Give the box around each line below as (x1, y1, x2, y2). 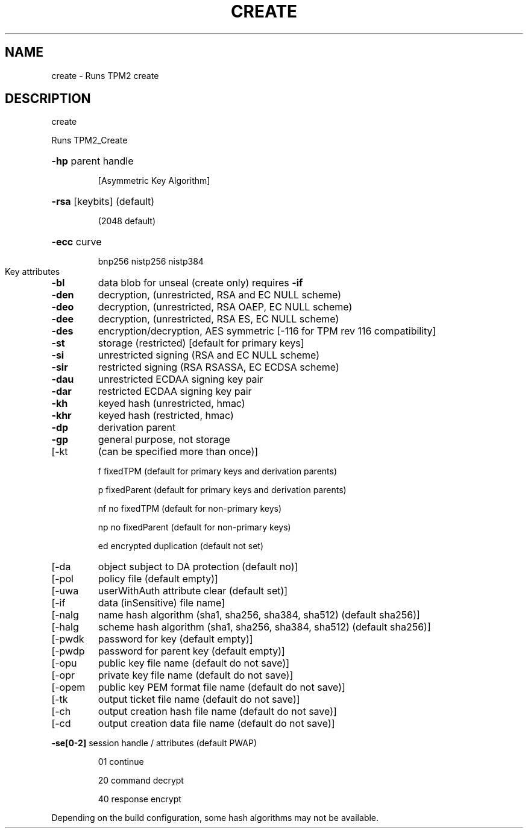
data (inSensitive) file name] (98, 597, 225, 609)
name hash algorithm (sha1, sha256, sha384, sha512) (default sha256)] (98, 609, 420, 621)
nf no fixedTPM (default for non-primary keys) (98, 503, 282, 514)
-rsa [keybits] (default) (51, 195, 155, 208)
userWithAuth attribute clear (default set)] (98, 585, 288, 597)
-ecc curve (51, 236, 102, 248)
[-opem (51, 681, 86, 694)
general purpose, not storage (98, 433, 230, 446)
